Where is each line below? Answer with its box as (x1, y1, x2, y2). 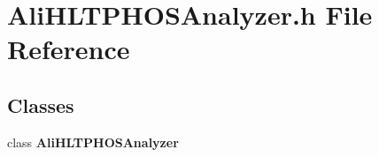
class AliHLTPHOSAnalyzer (7, 132, 179, 151)
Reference (7, 31, 130, 67)
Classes (7, 91, 74, 118)
